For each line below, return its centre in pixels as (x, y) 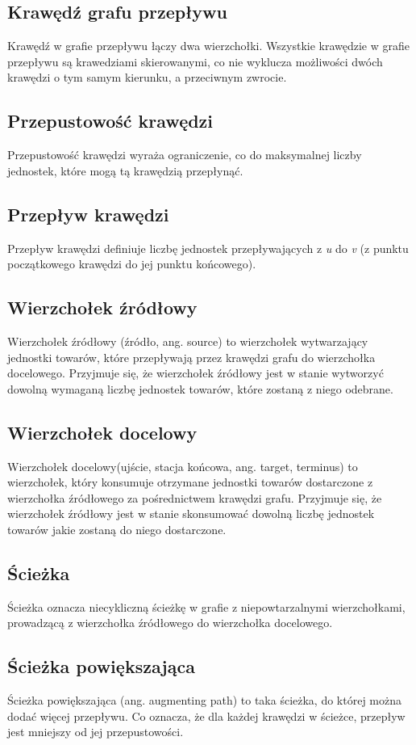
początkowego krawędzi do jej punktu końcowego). (132, 264)
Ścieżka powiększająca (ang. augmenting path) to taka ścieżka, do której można (205, 700)
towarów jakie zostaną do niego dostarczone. (117, 529)
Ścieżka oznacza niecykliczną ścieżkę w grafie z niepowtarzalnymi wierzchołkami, (206, 606)
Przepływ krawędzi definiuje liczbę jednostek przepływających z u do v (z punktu (208, 248)
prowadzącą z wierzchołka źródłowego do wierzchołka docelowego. (170, 623)
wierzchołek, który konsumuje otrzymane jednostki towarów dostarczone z (190, 482)
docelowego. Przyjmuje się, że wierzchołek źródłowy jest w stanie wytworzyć (196, 373)
